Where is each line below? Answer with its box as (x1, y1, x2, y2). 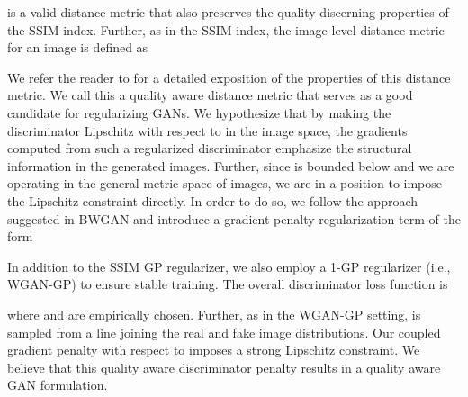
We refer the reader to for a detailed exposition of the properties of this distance (7, 68, 451, 86)
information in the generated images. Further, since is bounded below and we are (7, 156, 454, 175)
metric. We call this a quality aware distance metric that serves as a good (7, 86, 413, 104)
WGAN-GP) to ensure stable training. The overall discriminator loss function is (7, 275, 448, 293)
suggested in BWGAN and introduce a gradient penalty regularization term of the (7, 209, 461, 228)
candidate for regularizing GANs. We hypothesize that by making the (7, 103, 391, 122)
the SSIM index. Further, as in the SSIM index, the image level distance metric (7, 20, 445, 39)
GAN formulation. (7, 375, 108, 394)
